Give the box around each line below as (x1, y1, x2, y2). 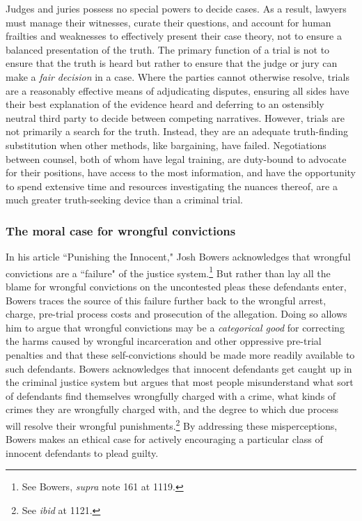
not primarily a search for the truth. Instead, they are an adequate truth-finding (6, 124, 349, 139)
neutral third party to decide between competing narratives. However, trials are (6, 110, 345, 125)
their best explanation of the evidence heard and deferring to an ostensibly (6, 97, 324, 111)
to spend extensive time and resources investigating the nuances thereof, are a (6, 178, 338, 193)
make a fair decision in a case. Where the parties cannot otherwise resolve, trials (6, 69, 349, 84)
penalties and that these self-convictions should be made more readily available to (6, 347, 355, 361)
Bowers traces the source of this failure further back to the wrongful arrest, (6, 293, 326, 307)
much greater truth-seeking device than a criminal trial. (6, 192, 243, 207)
